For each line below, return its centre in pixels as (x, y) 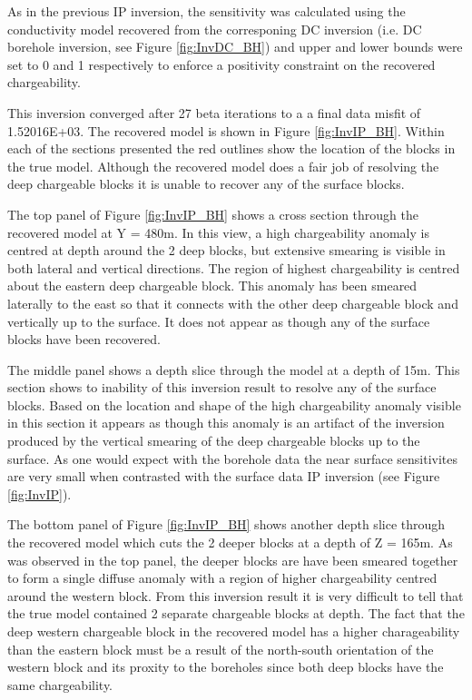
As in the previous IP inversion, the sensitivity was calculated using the (206, 11)
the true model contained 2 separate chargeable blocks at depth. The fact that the (236, 613)
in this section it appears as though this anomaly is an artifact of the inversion (226, 423)
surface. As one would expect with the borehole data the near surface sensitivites (233, 458)
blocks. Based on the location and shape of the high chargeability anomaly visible (234, 404)
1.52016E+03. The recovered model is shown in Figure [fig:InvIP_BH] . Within (226, 130)
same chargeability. (60, 684)
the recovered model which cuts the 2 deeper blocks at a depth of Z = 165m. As (230, 542)
